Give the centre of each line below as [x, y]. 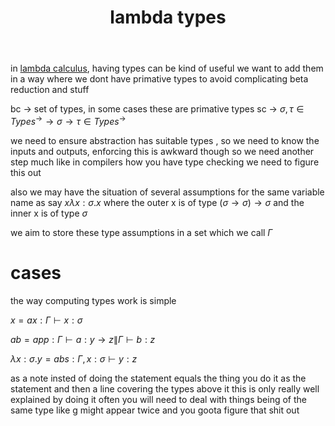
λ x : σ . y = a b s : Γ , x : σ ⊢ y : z [74, 358]
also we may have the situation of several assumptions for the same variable [167, 192]
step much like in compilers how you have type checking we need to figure [165, 162]
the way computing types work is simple [93, 300]
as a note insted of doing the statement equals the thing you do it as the [158, 378]
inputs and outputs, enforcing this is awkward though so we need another [162, 151]
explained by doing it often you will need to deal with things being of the [158, 399]
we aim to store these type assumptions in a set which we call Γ [141, 232]
